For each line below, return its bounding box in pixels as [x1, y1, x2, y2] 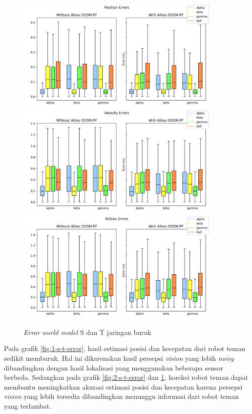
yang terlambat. [4, 400, 51, 411]
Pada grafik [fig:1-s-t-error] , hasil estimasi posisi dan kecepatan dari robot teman [4, 343, 246, 353]
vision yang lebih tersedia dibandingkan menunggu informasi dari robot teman [4, 391, 239, 401]
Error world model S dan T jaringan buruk [23, 327, 151, 337]
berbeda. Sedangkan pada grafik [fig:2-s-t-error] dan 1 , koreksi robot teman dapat [4, 372, 248, 382]
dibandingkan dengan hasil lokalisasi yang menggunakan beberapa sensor [4, 362, 223, 373]
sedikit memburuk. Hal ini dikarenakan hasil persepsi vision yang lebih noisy [4, 352, 234, 363]
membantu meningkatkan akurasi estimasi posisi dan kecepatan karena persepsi [4, 381, 243, 392]
